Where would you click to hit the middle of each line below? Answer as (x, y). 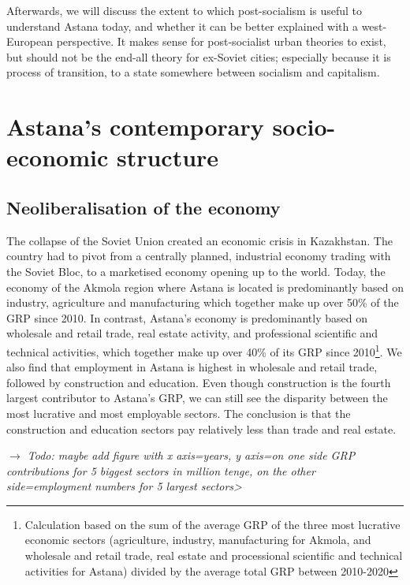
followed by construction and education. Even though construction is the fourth (199, 382)
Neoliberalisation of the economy (143, 207)
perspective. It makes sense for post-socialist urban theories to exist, (221, 41)
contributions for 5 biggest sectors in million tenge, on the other (161, 470)
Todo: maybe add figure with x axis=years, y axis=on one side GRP (191, 455)
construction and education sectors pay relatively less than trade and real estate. (201, 429)
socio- (304, 127)
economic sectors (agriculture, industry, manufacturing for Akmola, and (198, 540)
